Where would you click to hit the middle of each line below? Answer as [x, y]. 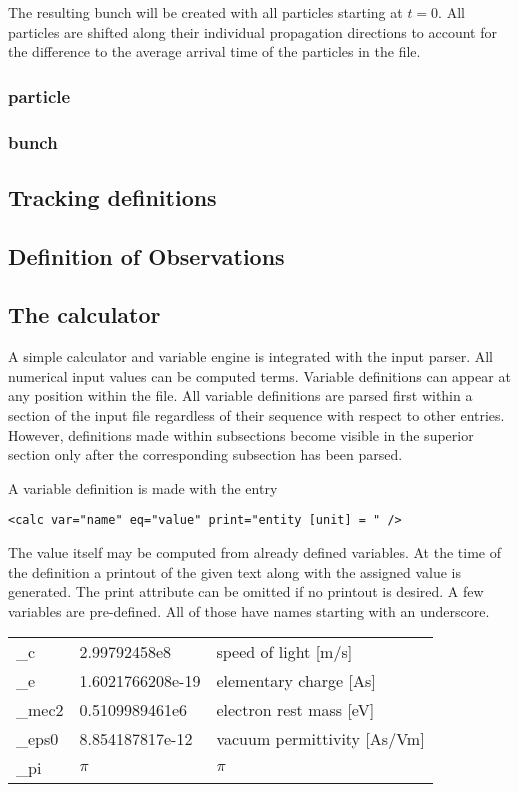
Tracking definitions [112, 196]
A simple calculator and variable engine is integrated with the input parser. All [251, 356]
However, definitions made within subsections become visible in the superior [241, 434]
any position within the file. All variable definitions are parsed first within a [240, 395]
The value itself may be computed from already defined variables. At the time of [254, 552]
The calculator [84, 314]
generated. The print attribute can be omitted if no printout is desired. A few [246, 591]
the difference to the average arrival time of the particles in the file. [214, 51]
